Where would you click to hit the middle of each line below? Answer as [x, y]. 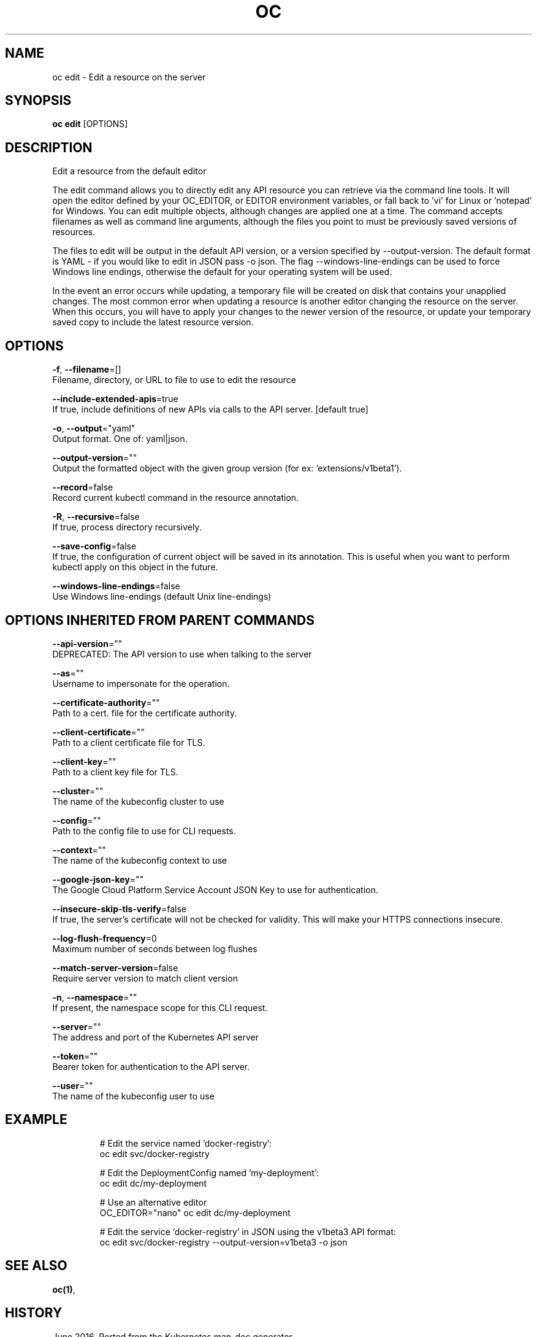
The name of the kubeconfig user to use [133, 1096]
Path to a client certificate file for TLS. [129, 742]
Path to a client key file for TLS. [115, 772]
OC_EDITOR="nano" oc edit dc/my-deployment [195, 1212]
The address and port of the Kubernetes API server [155, 1037]
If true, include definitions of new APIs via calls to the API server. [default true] [210, 409]
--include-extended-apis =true [115, 399]
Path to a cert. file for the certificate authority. [145, 713]
